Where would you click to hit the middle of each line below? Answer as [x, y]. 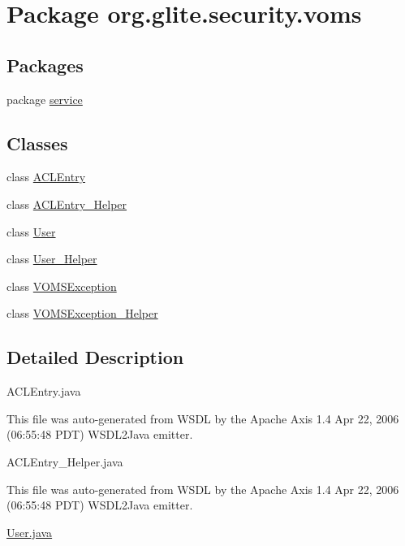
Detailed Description [95, 357]
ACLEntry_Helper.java [65, 461]
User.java [30, 532]
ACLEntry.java [44, 391]
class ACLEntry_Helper [67, 204]
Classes [37, 143]
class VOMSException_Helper [82, 313]
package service [45, 99]
